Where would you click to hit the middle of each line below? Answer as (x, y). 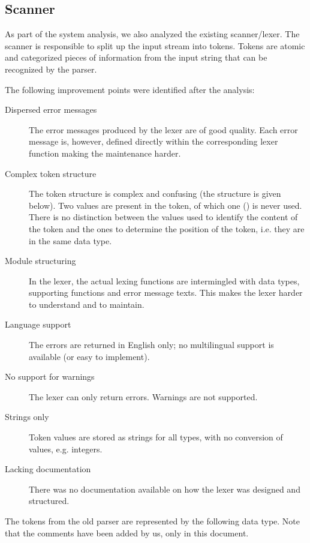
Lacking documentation (48, 469)
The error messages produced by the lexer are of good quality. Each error (163, 129)
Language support (38, 324)
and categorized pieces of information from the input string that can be (136, 57)
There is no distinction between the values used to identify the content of (163, 217)
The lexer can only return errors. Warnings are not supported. (143, 396)
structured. (49, 501)
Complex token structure (51, 173)
